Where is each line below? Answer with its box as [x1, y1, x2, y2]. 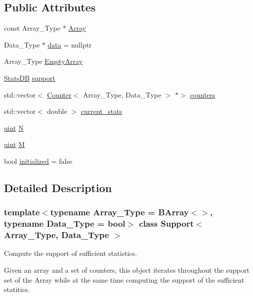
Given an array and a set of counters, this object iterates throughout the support [4, 264, 250, 275]
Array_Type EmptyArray [4, 56, 83, 66]
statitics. [4, 284, 30, 295]
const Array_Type [4, 23, 61, 33]
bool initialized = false [4, 155, 73, 166]
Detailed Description [4, 180, 112, 195]
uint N [4, 122, 24, 133]
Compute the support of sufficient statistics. [4, 248, 137, 258]
